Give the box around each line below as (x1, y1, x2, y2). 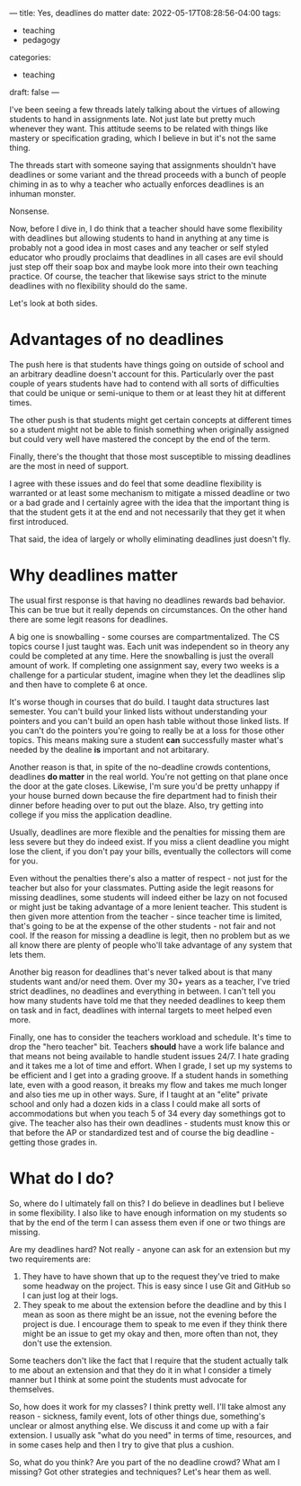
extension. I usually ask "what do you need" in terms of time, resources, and (9, 1429, 292, 1440)
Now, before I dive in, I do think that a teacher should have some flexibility (9, 224, 283, 234)
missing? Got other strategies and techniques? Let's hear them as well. (9, 1466, 272, 1477)
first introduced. (9, 516, 69, 526)
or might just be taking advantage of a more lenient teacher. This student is (9, 901, 288, 912)
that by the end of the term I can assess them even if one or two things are (9, 1216, 286, 1227)
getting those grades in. (9, 1137, 98, 1147)
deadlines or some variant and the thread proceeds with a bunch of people (9, 170, 287, 180)
